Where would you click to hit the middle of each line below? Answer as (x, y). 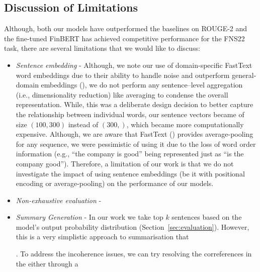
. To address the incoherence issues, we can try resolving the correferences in (134, 254)
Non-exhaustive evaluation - (59, 200)
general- (244, 75)
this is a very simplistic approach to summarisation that (102, 237)
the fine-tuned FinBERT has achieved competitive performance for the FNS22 (124, 38)
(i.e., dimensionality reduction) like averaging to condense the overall (122, 94)
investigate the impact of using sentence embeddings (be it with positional (130, 173)
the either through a (47, 263)
